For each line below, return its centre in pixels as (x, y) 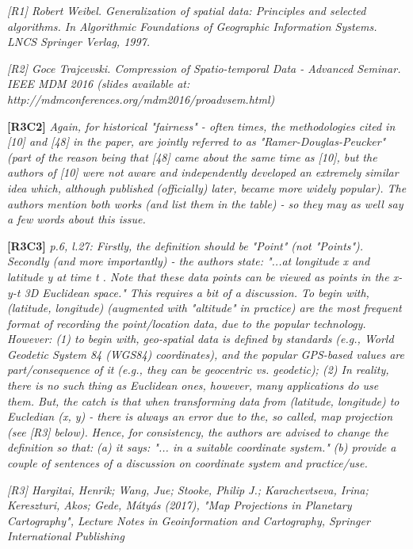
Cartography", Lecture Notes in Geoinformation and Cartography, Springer (189, 520)
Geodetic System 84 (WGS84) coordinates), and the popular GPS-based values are (206, 354)
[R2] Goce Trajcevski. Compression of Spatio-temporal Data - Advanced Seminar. (204, 68)
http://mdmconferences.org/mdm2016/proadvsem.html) (141, 99)
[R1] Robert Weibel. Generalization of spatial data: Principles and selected (187, 10)
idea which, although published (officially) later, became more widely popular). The (207, 187)
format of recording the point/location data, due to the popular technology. (187, 323)
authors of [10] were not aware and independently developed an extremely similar (203, 172)
